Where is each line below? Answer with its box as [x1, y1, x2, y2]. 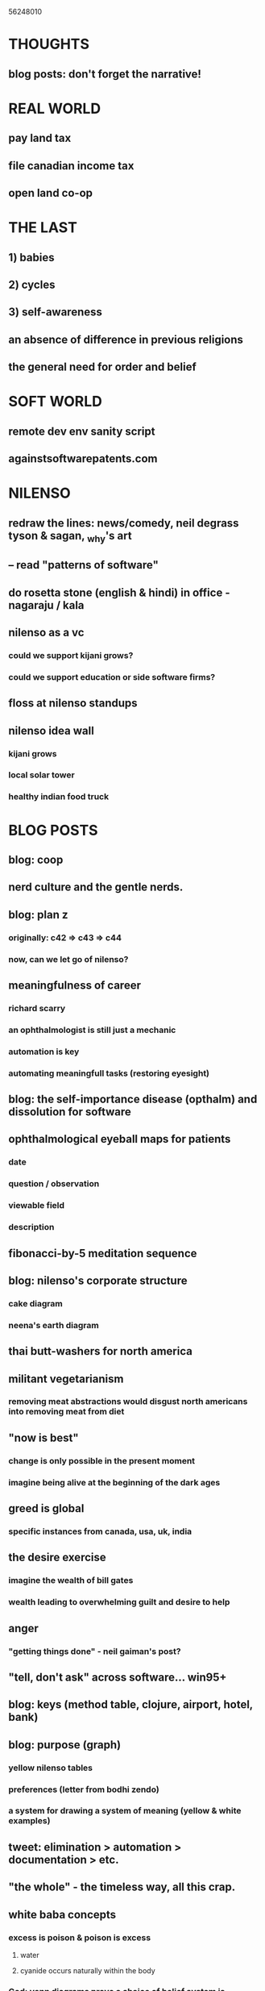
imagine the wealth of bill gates [8, 1575, 134, 1586]
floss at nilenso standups [8, 697, 139, 710]
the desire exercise [8, 1551, 106, 1564]
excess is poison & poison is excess [8, 1931, 151, 1943]
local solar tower [8, 769, 75, 781]
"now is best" [8, 1431, 79, 1444]
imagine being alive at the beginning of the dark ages [8, 1477, 221, 1488]
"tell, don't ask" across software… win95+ [8, 1670, 227, 1684]
